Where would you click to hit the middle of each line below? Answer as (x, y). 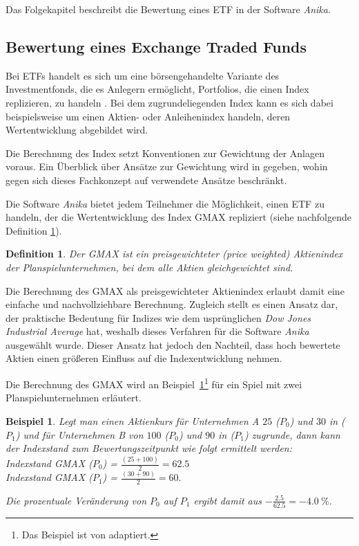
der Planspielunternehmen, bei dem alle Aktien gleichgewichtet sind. (149, 267)
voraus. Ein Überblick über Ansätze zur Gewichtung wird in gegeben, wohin (167, 166)
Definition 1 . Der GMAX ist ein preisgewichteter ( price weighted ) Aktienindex (174, 254)
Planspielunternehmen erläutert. (74, 398)
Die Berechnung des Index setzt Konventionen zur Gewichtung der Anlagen (165, 153)
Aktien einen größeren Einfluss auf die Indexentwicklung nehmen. (144, 358)
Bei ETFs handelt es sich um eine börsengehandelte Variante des (143, 75)
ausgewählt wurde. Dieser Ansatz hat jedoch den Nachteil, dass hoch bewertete (173, 344)
